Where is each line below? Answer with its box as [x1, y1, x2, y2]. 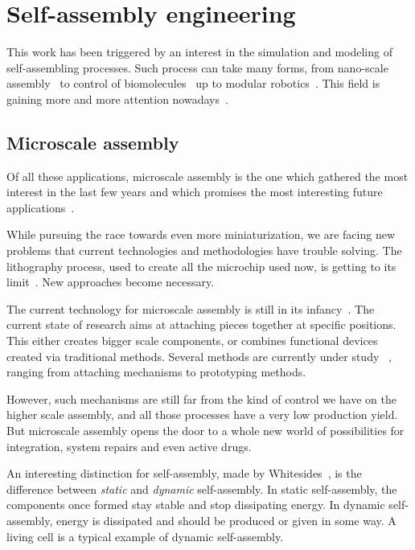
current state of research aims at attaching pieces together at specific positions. [6, 316, 397, 333]
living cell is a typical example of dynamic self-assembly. [6, 527, 284, 544]
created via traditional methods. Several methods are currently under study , [6, 347, 392, 364]
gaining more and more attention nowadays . [6, 90, 228, 107]
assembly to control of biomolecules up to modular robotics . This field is [6, 75, 380, 92]
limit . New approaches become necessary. [6, 273, 215, 290]
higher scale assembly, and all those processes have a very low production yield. [6, 406, 398, 423]
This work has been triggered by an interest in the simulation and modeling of [6, 43, 392, 60]
